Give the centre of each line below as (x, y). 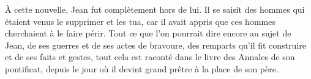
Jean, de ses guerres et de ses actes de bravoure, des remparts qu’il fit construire (155, 45)
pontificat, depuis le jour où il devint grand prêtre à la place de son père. (142, 68)
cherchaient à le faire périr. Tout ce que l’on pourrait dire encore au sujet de (148, 33)
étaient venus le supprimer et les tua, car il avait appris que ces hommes (140, 21)
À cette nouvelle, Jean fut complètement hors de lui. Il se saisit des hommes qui (155, 9)
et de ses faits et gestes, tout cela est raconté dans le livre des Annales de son (150, 57)
